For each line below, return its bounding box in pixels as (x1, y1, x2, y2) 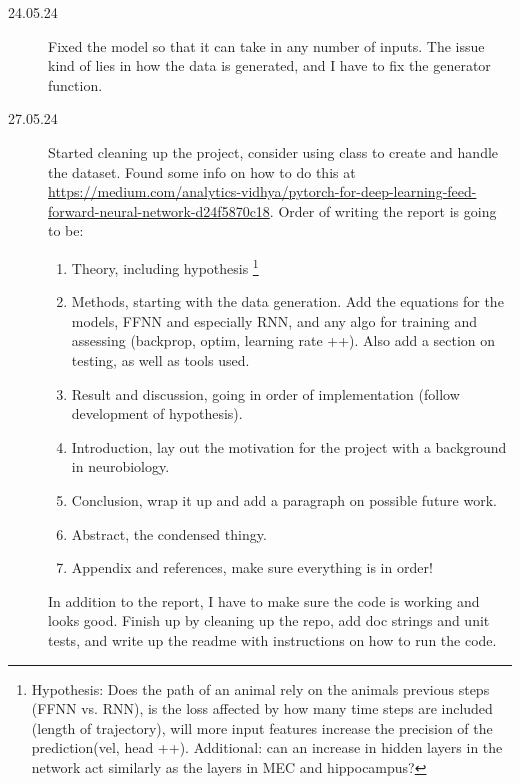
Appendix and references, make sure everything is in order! (71, 557, 433, 578)
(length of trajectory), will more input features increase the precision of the (31, 717, 493, 738)
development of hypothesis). (71, 403, 243, 424)
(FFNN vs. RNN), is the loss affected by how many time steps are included (31, 698, 493, 719)
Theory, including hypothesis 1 (71, 254, 259, 278)
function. (48, 74, 103, 95)
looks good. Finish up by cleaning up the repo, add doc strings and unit (48, 610, 490, 631)
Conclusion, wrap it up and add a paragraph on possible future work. (71, 489, 497, 510)
